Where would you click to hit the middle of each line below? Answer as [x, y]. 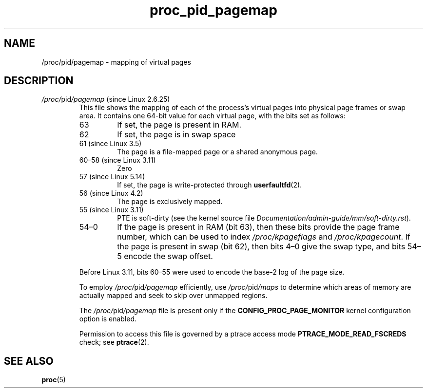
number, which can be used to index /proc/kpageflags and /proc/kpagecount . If [264, 237]
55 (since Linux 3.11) [111, 210]
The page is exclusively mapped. [170, 202]
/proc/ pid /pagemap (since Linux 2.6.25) [106, 99]
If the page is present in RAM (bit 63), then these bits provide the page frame [258, 227]
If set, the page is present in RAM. [179, 125]
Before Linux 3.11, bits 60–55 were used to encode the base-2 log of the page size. [212, 272]
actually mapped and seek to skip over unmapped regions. [173, 296]
